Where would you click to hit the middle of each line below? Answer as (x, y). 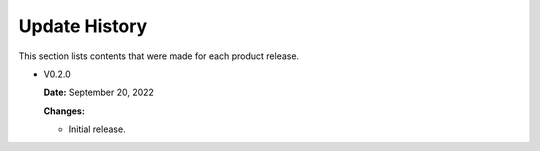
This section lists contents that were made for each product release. (159, 56)
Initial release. (97, 129)
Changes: (64, 111)
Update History (83, 26)
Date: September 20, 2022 (99, 92)
